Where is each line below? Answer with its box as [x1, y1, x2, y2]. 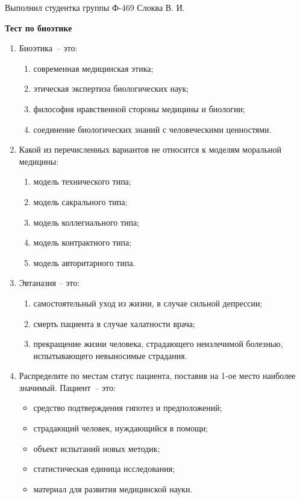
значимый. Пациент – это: [19, 381, 116, 393]
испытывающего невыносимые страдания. [33, 349, 187, 361]
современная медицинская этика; [33, 62, 154, 74]
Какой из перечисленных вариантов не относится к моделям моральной [19, 143, 281, 156]
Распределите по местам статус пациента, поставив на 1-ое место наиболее [19, 369, 296, 382]
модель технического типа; [33, 175, 131, 188]
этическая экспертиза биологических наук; [33, 82, 189, 95]
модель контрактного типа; [33, 236, 131, 249]
